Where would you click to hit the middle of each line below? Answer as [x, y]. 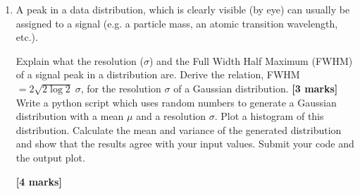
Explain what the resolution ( [80, 60]
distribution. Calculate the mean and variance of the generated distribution [179, 129]
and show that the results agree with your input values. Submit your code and [185, 144]
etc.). [27, 37]
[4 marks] [39, 181]
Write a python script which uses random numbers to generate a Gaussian [176, 102]
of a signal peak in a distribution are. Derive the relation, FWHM [158, 74]
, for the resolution [121, 88]
